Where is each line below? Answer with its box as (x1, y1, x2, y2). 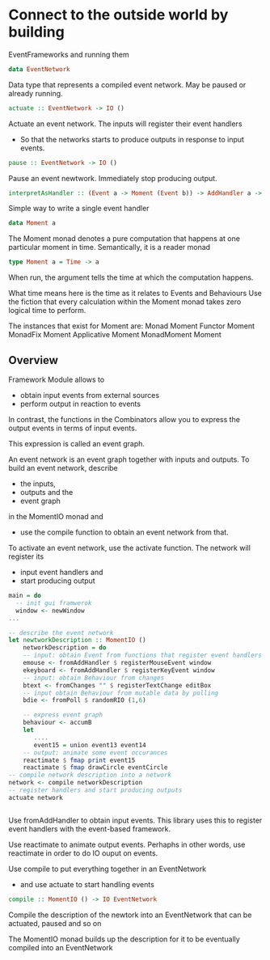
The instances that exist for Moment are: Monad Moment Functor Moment (8, 321, 255, 331)
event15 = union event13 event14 (33, 741, 147, 749)
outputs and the (19, 488, 74, 497)
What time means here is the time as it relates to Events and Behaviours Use (8, 289, 263, 298)
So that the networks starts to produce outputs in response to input (19, 134, 245, 144)
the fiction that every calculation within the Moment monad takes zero (8, 297, 242, 307)
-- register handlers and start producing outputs (8, 786, 183, 794)
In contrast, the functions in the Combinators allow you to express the (8, 415, 241, 424)
